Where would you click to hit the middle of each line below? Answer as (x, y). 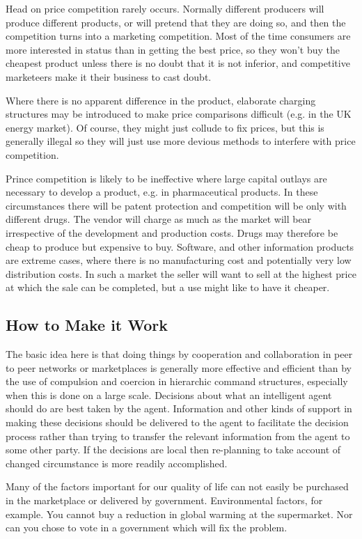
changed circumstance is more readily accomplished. (117, 463)
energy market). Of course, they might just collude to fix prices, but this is (165, 127)
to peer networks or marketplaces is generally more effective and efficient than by (179, 367)
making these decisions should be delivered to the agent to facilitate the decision (177, 422)
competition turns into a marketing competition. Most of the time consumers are (178, 36)
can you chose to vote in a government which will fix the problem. (147, 528)
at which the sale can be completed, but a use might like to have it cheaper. (168, 287)
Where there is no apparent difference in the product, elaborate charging (161, 100)
